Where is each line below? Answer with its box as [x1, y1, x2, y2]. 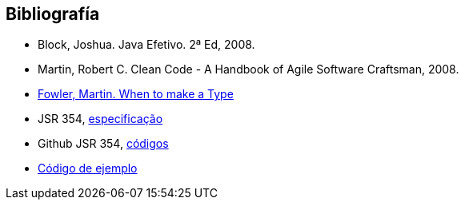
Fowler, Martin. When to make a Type [38, 87, 234, 101]
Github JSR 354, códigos [38, 137, 169, 151]
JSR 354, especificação [38, 112, 163, 126]
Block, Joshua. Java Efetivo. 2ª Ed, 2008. [38, 38, 255, 52]
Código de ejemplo [38, 161, 138, 176]
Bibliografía [6, 4, 100, 24]
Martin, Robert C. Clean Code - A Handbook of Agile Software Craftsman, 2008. [38, 62, 459, 77]
